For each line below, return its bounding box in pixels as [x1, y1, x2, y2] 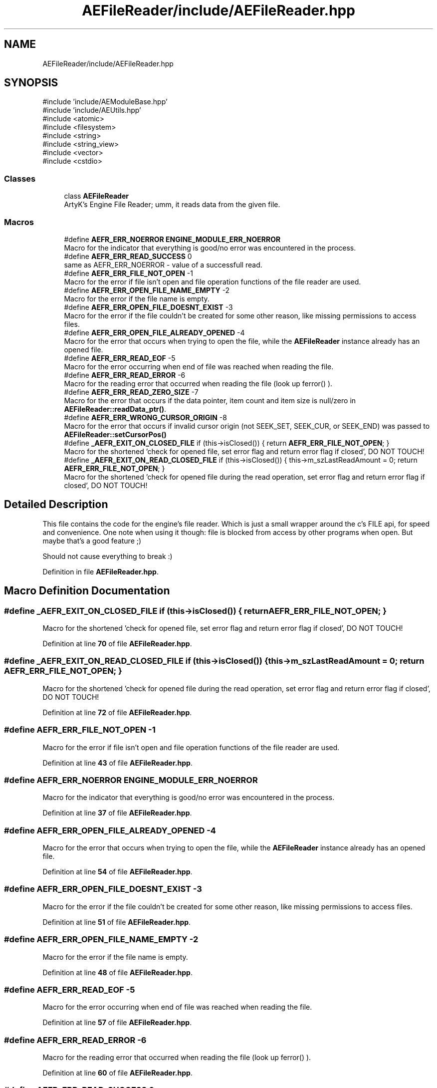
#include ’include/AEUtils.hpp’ [42, 106, 141, 115]
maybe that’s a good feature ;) [42, 536, 142, 545]
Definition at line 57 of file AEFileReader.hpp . [42, 1018, 192, 1027]
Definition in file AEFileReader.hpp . [42, 567, 159, 576]
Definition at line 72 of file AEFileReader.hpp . [42, 708, 192, 717]
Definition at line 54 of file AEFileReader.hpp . [42, 867, 193, 876]
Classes [4, 173, 36, 184]
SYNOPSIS [4, 76, 58, 89]
